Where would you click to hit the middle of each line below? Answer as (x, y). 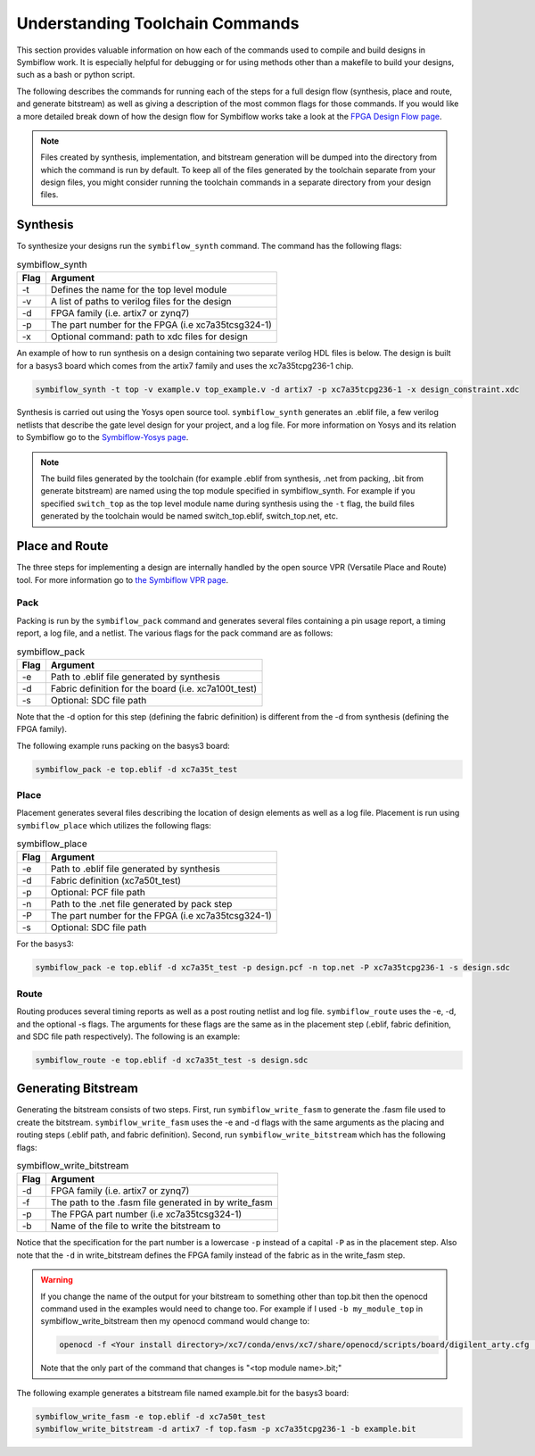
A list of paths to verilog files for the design (141, 302)
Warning (57, 1280)
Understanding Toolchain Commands (158, 23)
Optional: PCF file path (98, 893)
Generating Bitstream (77, 1089)
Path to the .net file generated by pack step (141, 904)
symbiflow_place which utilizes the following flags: (114, 825)
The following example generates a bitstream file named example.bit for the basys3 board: (183, 1393)
